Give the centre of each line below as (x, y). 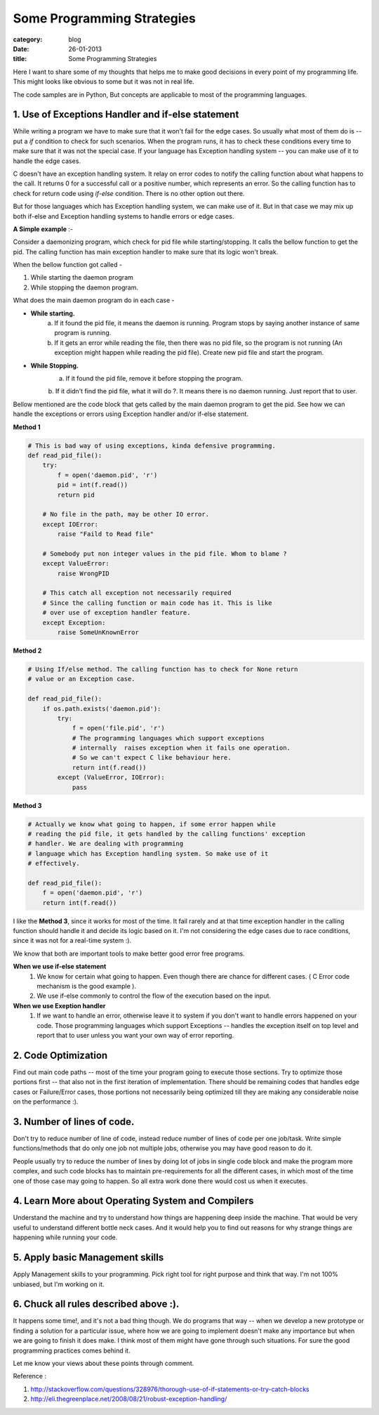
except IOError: (70, 524)
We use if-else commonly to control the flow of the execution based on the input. (154, 996)
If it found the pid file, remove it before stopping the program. (154, 378)
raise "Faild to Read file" (106, 534)
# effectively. (54, 863)
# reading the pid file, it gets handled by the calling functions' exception (166, 834)
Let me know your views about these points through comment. (104, 1363)
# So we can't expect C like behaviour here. (152, 758)
